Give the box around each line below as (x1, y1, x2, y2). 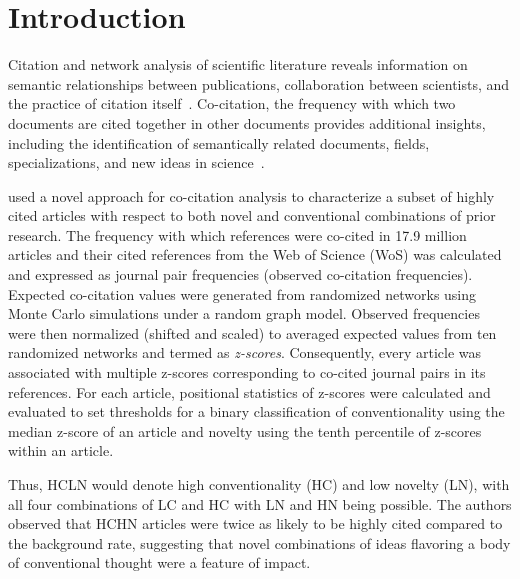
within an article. (8, 440, 114, 461)
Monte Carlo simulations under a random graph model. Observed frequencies (8, 303, 480, 324)
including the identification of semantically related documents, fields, (8, 132, 430, 153)
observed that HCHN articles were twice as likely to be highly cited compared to (8, 513, 503, 534)
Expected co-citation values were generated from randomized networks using (8, 283, 477, 304)
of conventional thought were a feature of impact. (8, 552, 311, 573)
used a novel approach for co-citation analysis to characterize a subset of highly (8, 185, 495, 206)
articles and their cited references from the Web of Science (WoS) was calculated (8, 244, 502, 265)
